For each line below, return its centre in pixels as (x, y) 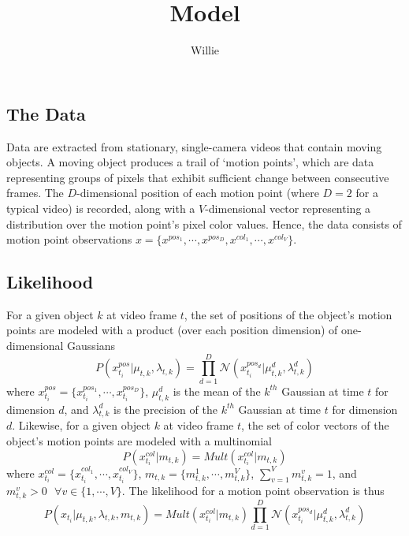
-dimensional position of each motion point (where (198, 193)
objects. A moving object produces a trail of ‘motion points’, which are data (190, 162)
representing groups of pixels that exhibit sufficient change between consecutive (198, 177)
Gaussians (91, 346)
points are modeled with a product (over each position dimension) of (172, 330)
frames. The (35, 193)
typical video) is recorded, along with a (101, 208)
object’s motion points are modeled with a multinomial (139, 440)
